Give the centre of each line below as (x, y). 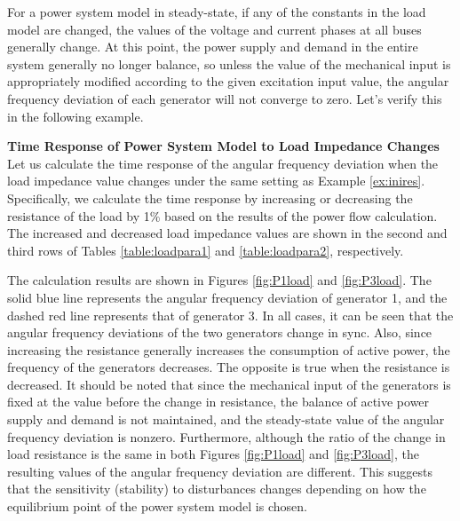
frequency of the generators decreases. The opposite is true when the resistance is (229, 367)
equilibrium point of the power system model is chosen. (157, 506)
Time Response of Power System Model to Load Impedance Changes (223, 146)
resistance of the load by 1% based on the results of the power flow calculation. (222, 215)
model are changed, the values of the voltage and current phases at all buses (214, 29)
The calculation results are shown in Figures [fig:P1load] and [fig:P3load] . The (219, 280)
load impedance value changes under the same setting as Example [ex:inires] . (216, 181)
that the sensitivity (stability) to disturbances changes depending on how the (217, 489)
